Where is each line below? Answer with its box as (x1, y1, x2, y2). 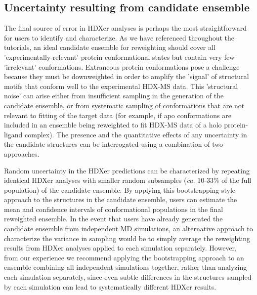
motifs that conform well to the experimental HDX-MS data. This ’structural (4, 81, 238, 91)
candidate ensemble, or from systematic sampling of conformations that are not (4, 100, 245, 110)
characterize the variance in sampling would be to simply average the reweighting (4, 233, 251, 243)
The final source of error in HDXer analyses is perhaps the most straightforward (4, 23, 247, 33)
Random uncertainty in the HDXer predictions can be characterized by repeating (4, 165, 250, 175)
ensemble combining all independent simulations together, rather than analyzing (4, 262, 247, 272)
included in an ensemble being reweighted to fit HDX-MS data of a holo (4, 120, 222, 130)
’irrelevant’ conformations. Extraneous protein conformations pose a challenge (4, 61, 240, 72)
